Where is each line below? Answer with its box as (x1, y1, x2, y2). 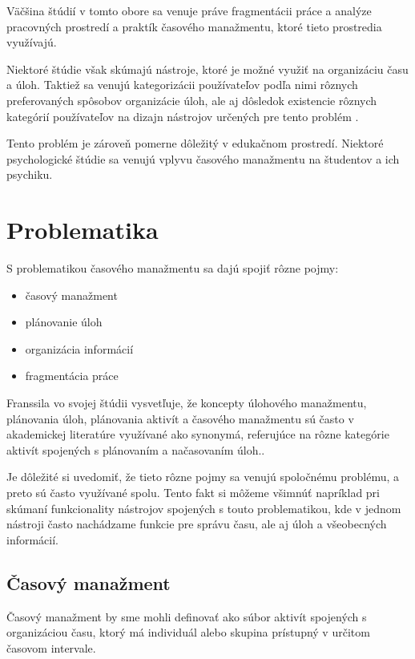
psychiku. (6, 166, 53, 183)
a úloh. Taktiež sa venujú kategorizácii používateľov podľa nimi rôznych (6, 76, 358, 93)
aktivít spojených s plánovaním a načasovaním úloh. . (6, 441, 265, 458)
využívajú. (6, 34, 57, 51)
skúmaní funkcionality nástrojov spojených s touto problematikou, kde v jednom (6, 499, 401, 516)
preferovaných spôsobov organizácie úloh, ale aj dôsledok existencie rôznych (6, 91, 377, 108)
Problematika (6, 213, 159, 246)
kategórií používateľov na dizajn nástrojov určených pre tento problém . (6, 107, 359, 124)
